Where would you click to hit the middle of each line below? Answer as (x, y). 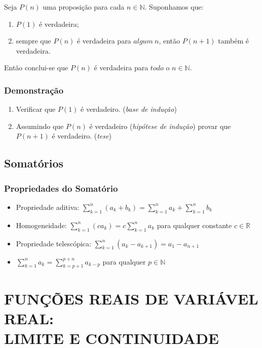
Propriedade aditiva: (48, 207)
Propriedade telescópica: (53, 243)
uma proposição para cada (84, 7)
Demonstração (34, 90)
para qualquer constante (194, 225)
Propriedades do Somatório (61, 188)
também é (233, 41)
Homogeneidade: (41, 225)
